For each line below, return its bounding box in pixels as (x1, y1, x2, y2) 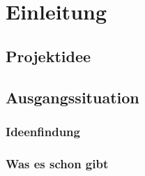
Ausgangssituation (6, 86, 139, 108)
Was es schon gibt (6, 154, 109, 172)
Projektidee (6, 45, 91, 66)
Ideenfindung (6, 122, 80, 140)
